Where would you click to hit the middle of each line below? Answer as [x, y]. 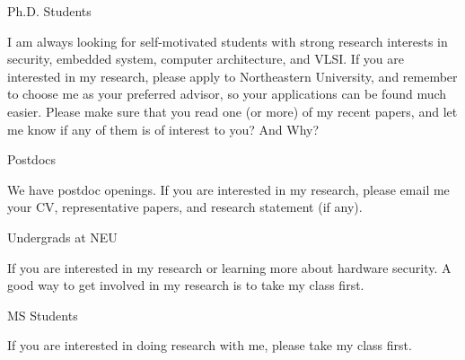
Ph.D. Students [49, 11]
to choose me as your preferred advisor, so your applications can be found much [227, 94]
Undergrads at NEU [62, 237]
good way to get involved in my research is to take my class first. [186, 285]
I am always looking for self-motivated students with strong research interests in [228, 41]
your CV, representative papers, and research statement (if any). [185, 207]
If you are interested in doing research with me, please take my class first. [210, 345]
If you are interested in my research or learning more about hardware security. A [229, 267]
